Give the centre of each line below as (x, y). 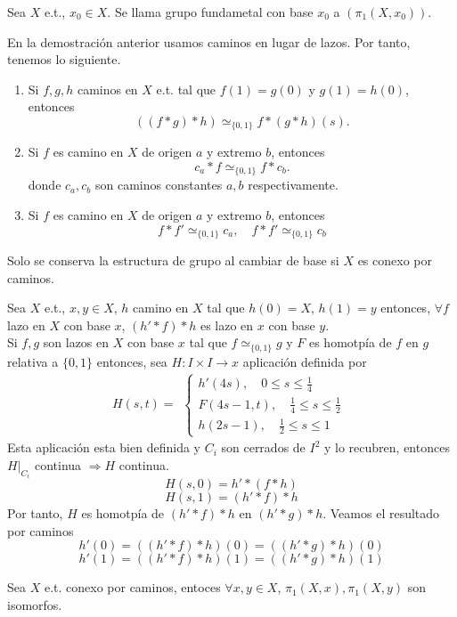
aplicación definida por (305, 361)
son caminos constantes (159, 185)
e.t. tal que (186, 89)
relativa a (33, 361)
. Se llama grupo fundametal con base (210, 12)
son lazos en (76, 342)
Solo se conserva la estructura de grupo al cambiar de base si (173, 260)
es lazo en (227, 325)
